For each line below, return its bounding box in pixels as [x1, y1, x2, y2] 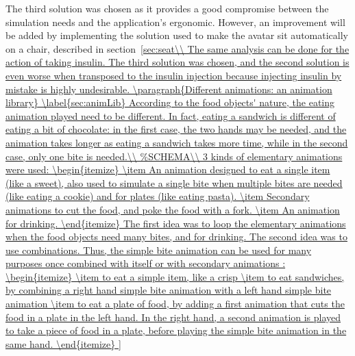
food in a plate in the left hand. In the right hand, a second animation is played [5, 309, 341, 324]
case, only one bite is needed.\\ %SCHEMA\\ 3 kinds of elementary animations [5, 149, 343, 163]
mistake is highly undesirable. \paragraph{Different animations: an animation [5, 81, 332, 96]
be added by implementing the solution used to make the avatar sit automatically [5, 28, 348, 42]
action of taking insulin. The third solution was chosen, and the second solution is [5, 55, 350, 69]
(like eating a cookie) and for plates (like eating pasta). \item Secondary [5, 189, 310, 203]
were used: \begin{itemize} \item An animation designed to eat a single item [5, 162, 330, 177]
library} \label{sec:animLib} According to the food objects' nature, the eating [5, 95, 335, 110]
